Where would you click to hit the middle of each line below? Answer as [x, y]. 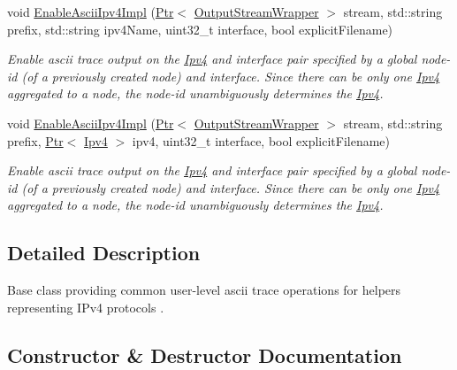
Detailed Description [104, 253]
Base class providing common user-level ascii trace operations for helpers [204, 290]
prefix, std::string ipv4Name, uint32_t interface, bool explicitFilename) [200, 29]
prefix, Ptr [35, 140]
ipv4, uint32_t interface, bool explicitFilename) [261, 140]
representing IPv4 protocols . [86, 307]
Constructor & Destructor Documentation [205, 355]
